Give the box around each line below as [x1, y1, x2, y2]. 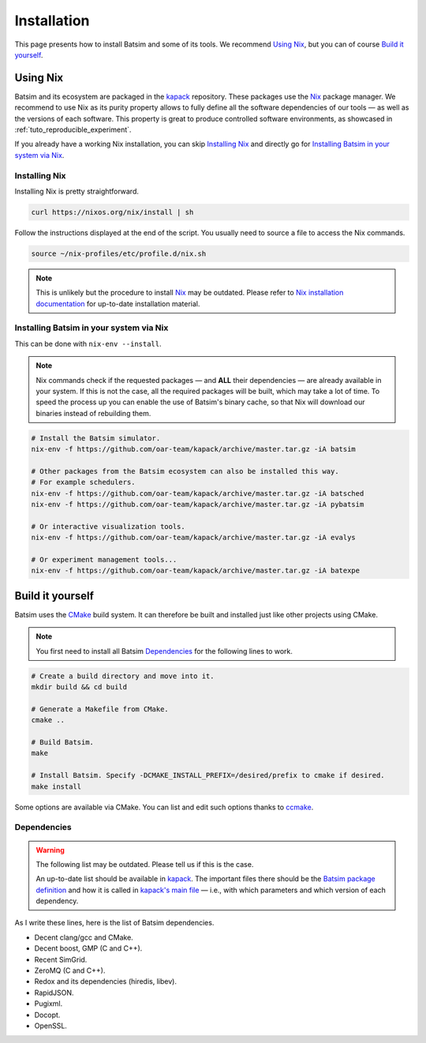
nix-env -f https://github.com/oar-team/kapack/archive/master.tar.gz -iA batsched [31, 489, 364, 497]
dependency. [35, 896, 79, 906]
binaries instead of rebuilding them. [35, 408, 151, 418]
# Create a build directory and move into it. [31, 671, 215, 681]
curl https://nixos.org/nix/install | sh [31, 208, 194, 216]
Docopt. [34, 1010, 61, 1019]
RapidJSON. [34, 988, 74, 997]
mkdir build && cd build [31, 683, 128, 692]
